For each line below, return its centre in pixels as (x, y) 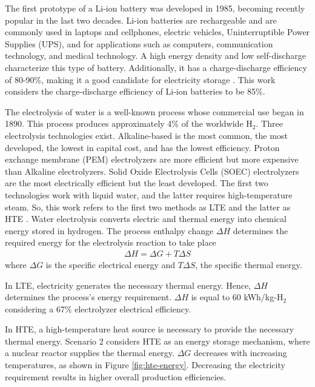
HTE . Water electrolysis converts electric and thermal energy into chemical (146, 219)
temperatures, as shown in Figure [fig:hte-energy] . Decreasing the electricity (145, 365)
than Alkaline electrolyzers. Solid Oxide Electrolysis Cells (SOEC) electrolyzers (152, 171)
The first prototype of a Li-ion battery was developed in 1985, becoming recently (155, 8)
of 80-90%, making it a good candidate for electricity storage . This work (140, 79)
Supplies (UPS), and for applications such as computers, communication (139, 43)
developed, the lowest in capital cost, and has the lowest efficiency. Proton (142, 147)
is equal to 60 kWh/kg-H (237, 297)
